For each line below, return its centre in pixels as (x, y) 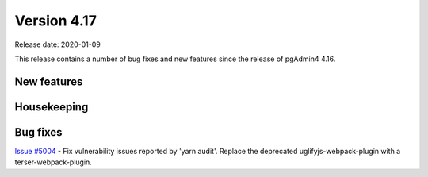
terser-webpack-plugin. (53, 162)
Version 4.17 (55, 21)
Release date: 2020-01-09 (57, 44)
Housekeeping (52, 107)
